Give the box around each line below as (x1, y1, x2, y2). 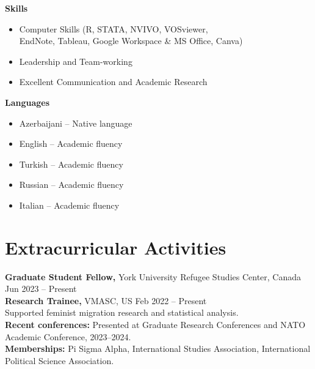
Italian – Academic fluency (19, 198, 120, 211)
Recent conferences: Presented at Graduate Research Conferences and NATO (5, 318, 306, 331)
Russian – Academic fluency (19, 178, 124, 191)
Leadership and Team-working (19, 54, 132, 67)
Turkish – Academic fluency (19, 157, 123, 170)
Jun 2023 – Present (5, 282, 77, 295)
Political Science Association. (5, 354, 114, 367)
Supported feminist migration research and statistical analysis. (5, 306, 239, 319)
